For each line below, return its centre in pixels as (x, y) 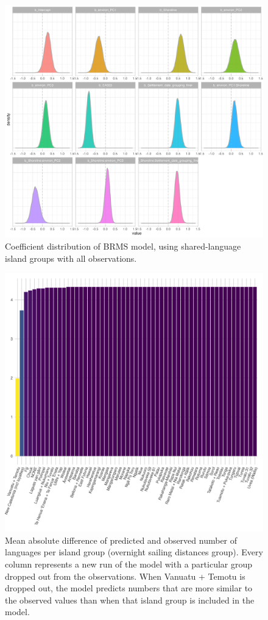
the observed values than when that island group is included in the (130, 600)
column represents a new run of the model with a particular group (129, 564)
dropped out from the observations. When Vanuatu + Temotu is (125, 576)
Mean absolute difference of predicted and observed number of (121, 540)
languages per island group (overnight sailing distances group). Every (134, 552)
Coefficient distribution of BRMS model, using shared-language (123, 246)
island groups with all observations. (71, 258)
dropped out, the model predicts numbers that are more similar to (129, 588)
